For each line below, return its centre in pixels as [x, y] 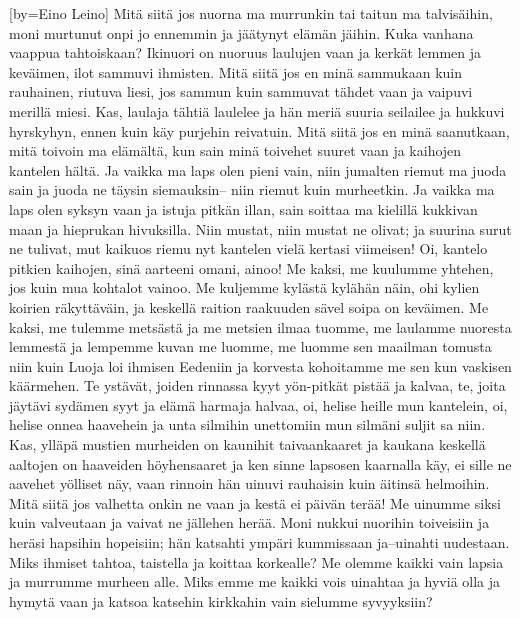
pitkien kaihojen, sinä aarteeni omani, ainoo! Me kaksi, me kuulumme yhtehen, [251, 267]
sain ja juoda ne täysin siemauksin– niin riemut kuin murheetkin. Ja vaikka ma [252, 189]
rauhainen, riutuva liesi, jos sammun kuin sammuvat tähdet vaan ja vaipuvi [241, 91]
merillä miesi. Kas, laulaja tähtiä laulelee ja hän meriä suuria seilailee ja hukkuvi [257, 110]
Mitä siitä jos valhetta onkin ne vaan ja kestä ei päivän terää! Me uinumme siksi [255, 502]
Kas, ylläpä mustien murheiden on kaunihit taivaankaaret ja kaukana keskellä [247, 444]
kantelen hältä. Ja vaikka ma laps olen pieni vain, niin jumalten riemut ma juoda [258, 169]
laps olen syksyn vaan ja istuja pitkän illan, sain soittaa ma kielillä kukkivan [243, 208]
